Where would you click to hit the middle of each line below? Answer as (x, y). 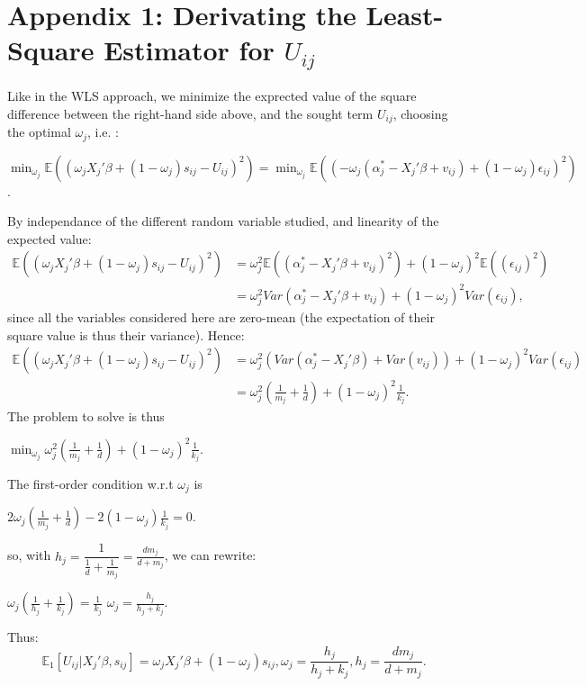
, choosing (420, 113)
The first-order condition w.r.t (90, 483)
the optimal (39, 132)
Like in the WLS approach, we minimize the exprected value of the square (212, 96)
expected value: (50, 238)
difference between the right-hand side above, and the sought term (190, 113)
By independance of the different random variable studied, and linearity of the (223, 221)
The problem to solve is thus (86, 415)
